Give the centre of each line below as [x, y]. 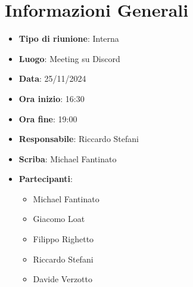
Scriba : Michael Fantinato [68, 158]
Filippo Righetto [63, 239]
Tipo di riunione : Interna [69, 38]
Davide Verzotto [63, 279]
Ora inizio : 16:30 [52, 98]
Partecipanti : [46, 179]
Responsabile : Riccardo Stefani [79, 139]
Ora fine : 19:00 [48, 118]
